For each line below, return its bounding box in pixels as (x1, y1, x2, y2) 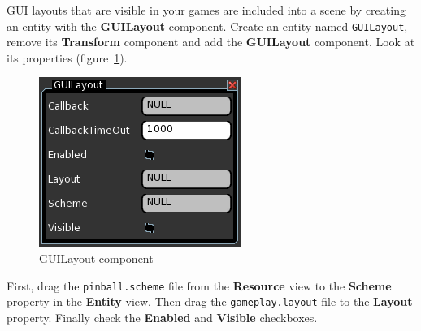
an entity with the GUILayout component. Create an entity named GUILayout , (7, 17, 408, 34)
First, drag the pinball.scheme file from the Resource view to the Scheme (7, 277, 392, 294)
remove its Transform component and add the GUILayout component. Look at (7, 33, 415, 50)
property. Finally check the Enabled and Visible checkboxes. (7, 308, 318, 325)
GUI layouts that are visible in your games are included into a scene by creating (7, 2, 406, 18)
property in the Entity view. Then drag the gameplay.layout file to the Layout (7, 293, 413, 310)
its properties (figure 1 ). (7, 49, 128, 66)
